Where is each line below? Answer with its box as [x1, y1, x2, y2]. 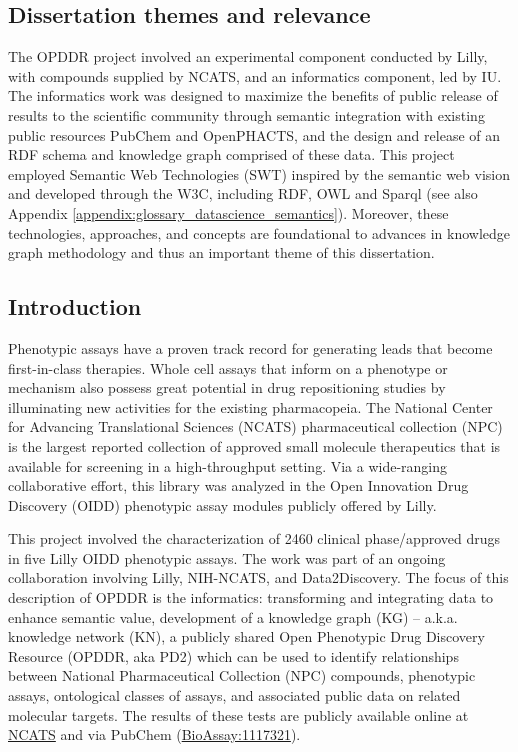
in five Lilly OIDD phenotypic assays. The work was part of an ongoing [8, 547, 446, 568]
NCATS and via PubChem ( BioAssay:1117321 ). [8, 724, 301, 745]
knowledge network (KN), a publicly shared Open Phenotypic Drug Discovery [8, 626, 485, 647]
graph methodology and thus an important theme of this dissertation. [8, 242, 435, 263]
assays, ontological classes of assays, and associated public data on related [8, 685, 461, 706]
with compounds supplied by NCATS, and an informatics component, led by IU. [8, 65, 502, 86]
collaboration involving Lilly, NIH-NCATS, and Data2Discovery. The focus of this [8, 567, 509, 588]
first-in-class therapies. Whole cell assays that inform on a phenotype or [8, 357, 448, 378]
